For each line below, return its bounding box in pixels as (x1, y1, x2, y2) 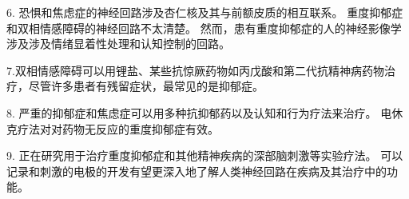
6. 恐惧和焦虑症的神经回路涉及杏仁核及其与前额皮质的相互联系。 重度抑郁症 (6, 4, 403, 20)
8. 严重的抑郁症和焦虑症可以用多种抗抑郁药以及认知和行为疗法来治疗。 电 (6, 104, 392, 121)
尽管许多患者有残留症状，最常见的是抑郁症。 (28, 78, 264, 94)
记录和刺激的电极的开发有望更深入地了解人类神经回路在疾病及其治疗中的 (6, 162, 387, 179)
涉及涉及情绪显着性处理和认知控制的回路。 (6, 35, 230, 52)
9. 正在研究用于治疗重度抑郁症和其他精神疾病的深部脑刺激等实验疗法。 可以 (6, 147, 403, 164)
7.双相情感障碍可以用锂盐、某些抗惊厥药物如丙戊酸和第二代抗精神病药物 (6, 62, 384, 78)
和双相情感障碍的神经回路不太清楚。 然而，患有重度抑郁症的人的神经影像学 (6, 19, 402, 36)
